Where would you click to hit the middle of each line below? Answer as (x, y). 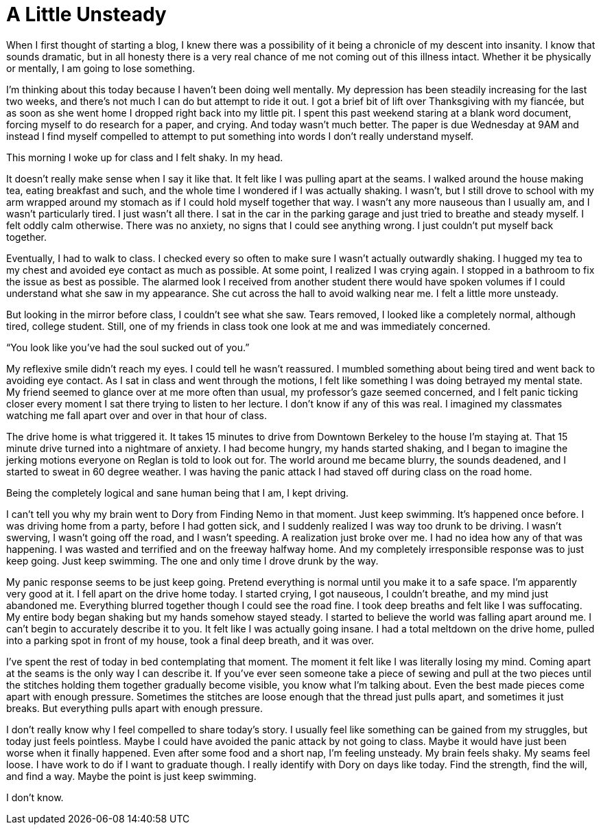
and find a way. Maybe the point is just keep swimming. (131, 776)
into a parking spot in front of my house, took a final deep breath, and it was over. (190, 640)
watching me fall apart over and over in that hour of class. (137, 415)
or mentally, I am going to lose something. (101, 68)
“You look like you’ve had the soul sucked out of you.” (128, 347)
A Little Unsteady (86, 14)
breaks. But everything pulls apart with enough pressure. (135, 708)
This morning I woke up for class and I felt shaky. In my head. (145, 157)
